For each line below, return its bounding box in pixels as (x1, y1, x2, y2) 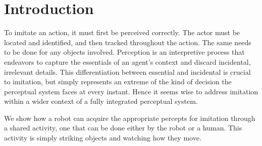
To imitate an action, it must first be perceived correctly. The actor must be (4, 27, 240, 38)
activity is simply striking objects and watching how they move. (4, 132, 201, 143)
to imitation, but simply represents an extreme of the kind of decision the (4, 76, 232, 87)
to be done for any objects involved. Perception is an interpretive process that (4, 47, 245, 57)
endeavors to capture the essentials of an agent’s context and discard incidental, (4, 56, 251, 67)
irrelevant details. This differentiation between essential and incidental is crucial (4, 66, 251, 77)
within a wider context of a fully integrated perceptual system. (4, 96, 198, 106)
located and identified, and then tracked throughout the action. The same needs (4, 37, 251, 47)
